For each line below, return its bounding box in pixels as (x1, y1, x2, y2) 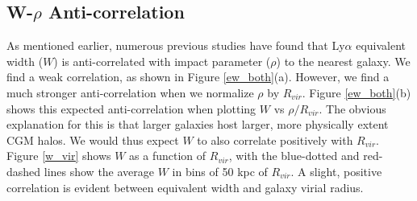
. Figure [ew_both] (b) (302, 84, 411, 100)
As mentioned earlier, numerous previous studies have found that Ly (6, 37, 345, 54)
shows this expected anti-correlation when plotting (6, 100, 256, 117)
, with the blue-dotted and (228, 147, 360, 164)
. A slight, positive (290, 162, 382, 179)
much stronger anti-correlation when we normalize (6, 84, 254, 100)
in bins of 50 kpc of (172, 162, 268, 179)
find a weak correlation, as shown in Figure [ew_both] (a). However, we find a (6, 68, 390, 85)
